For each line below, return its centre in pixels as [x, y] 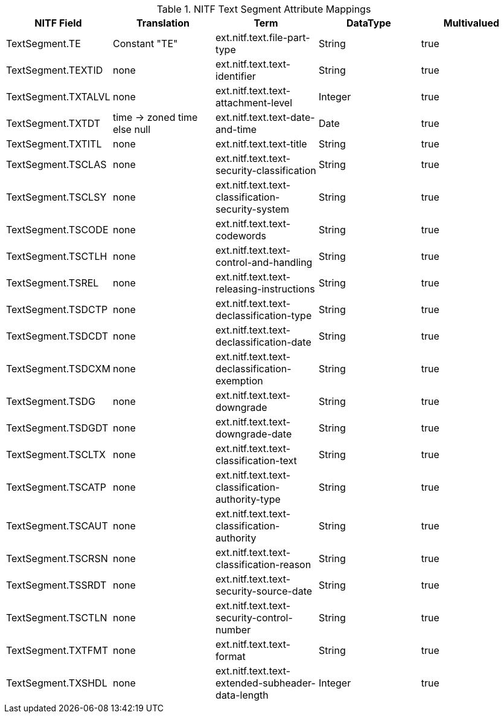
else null [132, 129]
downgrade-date [254, 434]
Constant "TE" [145, 44]
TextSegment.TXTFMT [57, 650]
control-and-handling [264, 262]
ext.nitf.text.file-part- [263, 37]
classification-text [256, 461]
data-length [242, 695]
